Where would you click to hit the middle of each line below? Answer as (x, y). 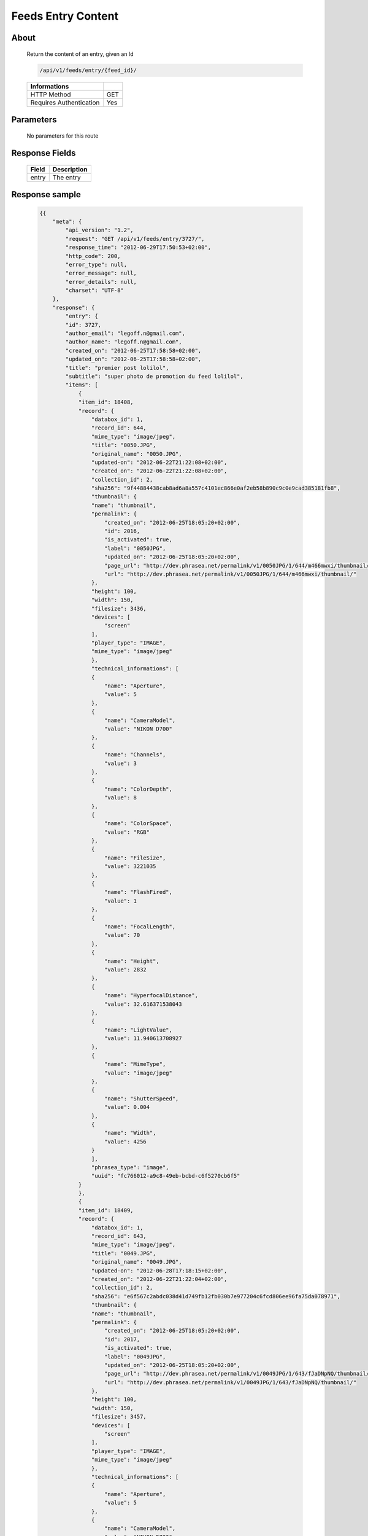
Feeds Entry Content (65, 16)
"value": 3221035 (130, 867)
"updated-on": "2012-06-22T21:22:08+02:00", (159, 462)
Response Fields (44, 153)
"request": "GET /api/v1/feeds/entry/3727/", (135, 239)
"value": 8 (121, 798)
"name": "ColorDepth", (139, 789)
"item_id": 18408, (106, 402)
